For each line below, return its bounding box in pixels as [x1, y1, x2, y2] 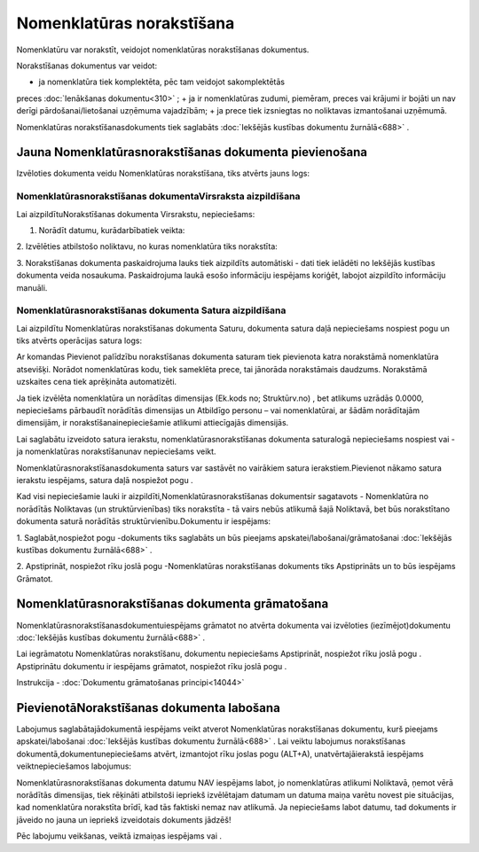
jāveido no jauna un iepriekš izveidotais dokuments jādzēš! [16, 814, 232, 825]
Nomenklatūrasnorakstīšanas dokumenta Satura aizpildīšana [16, 304, 287, 317]
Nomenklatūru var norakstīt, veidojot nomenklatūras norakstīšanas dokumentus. [16, 44, 310, 55]
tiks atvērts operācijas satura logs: [16, 335, 142, 346]
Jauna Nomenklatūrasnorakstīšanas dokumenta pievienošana [16, 145, 368, 160]
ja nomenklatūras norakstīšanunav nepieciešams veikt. [16, 446, 216, 457]
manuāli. [16, 282, 48, 293]
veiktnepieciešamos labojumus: [16, 761, 132, 771]
